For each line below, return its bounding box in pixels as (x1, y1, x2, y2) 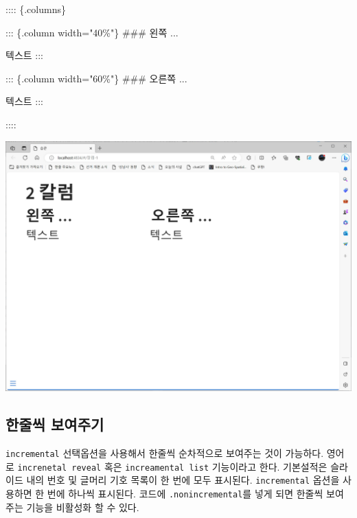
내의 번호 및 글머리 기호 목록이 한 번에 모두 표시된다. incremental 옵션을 (26, 473, 340, 487)
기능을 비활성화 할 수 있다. (26, 499, 139, 514)
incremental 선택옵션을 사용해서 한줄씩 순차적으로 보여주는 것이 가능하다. (5, 446, 324, 460)
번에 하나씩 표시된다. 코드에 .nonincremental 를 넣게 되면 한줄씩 (47, 486, 323, 501)
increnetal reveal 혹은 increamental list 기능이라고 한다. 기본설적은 (17, 459, 327, 473)
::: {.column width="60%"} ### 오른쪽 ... (5, 71, 187, 85)
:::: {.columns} (5, 2, 66, 16)
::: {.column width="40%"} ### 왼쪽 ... (5, 25, 178, 39)
